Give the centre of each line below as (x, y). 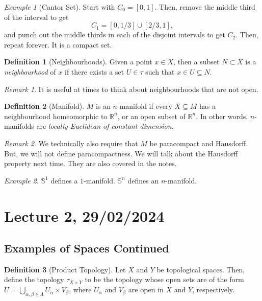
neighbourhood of (30, 71)
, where (80, 290)
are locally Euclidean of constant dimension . (105, 126)
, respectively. (213, 290)
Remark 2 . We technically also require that (71, 143)
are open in (146, 290)
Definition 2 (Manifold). (44, 106)
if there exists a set (94, 71)
